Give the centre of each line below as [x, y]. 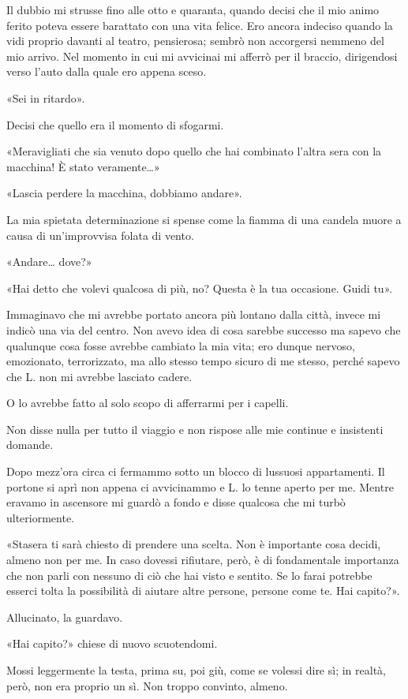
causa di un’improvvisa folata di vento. [100, 235]
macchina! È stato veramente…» [83, 166]
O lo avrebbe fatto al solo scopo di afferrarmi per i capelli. [148, 403]
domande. [30, 445]
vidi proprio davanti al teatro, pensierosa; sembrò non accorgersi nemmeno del [195, 41]
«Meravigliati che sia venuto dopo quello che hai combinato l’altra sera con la [194, 151]
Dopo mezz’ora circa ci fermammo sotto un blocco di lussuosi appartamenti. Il [196, 471]
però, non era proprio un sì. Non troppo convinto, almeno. [147, 685]
